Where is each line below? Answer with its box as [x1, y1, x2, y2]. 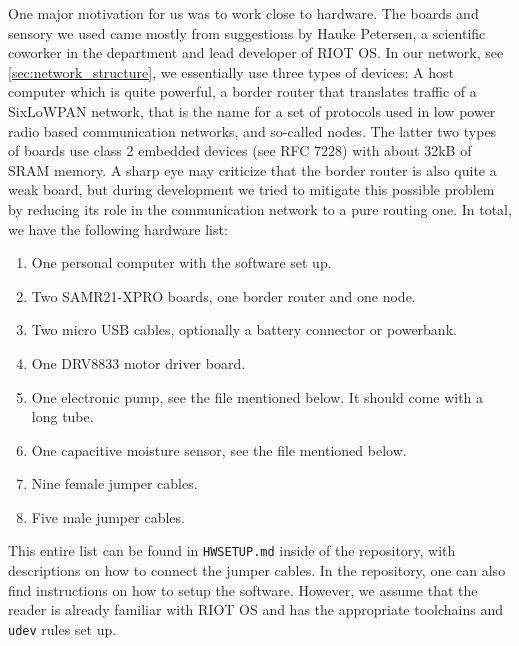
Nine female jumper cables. [31, 473, 198, 494]
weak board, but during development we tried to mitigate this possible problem [8, 179, 495, 200]
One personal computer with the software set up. [31, 252, 332, 273]
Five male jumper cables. [31, 506, 185, 527]
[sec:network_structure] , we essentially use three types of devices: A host [8, 61, 454, 82]
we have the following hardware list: [8, 218, 228, 239]
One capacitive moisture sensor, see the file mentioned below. [31, 439, 407, 460]
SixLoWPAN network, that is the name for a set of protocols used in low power [8, 100, 496, 121]
